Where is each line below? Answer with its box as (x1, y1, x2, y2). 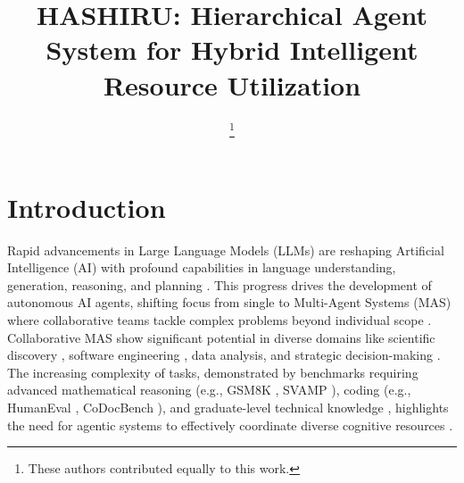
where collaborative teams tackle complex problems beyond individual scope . (7, 311, 432, 329)
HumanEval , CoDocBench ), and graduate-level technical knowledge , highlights (7, 398, 449, 417)
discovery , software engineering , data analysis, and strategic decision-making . (7, 346, 441, 364)
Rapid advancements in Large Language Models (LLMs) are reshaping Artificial (7, 240, 444, 259)
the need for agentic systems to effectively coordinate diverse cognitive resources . (7, 415, 453, 434)
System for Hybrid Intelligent (46, 31, 418, 68)
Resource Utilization (103, 66, 361, 103)
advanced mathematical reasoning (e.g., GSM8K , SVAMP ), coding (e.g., (7, 380, 411, 399)
